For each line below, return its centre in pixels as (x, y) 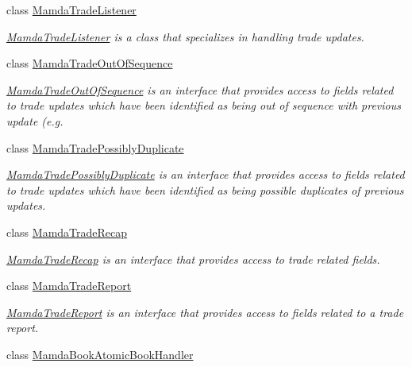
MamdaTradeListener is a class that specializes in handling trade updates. (185, 36)
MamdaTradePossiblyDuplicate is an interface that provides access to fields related (206, 174)
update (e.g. (35, 120)
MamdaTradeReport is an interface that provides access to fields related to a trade (205, 312)
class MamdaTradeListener (71, 10)
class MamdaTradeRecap (67, 232)
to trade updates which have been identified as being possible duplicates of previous (205, 189)
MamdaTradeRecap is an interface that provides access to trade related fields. (193, 259)
